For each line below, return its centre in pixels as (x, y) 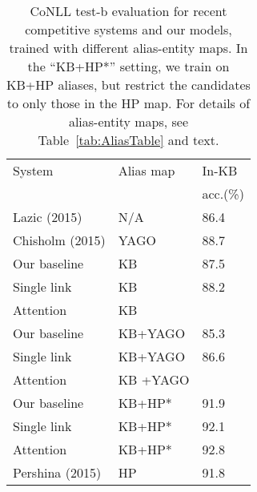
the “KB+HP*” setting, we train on (128, 66)
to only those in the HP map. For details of (128, 103)
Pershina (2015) (57, 472)
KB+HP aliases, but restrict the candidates (128, 85)
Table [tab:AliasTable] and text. (128, 140)
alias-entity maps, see (128, 121)
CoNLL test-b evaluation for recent (128, 11)
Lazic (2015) (48, 217)
